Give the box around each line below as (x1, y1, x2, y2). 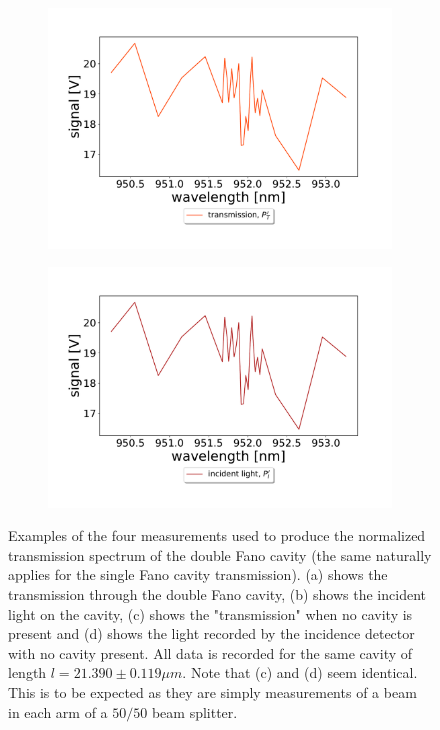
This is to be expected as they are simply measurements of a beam (8, 682, 417, 702)
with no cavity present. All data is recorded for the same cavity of (8, 642, 413, 663)
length (8, 662, 47, 683)
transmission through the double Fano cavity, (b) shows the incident (8, 584, 426, 605)
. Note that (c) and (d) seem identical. (182, 662, 418, 683)
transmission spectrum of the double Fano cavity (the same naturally (8, 544, 432, 565)
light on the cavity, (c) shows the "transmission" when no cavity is (8, 603, 413, 624)
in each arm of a (8, 701, 108, 722)
